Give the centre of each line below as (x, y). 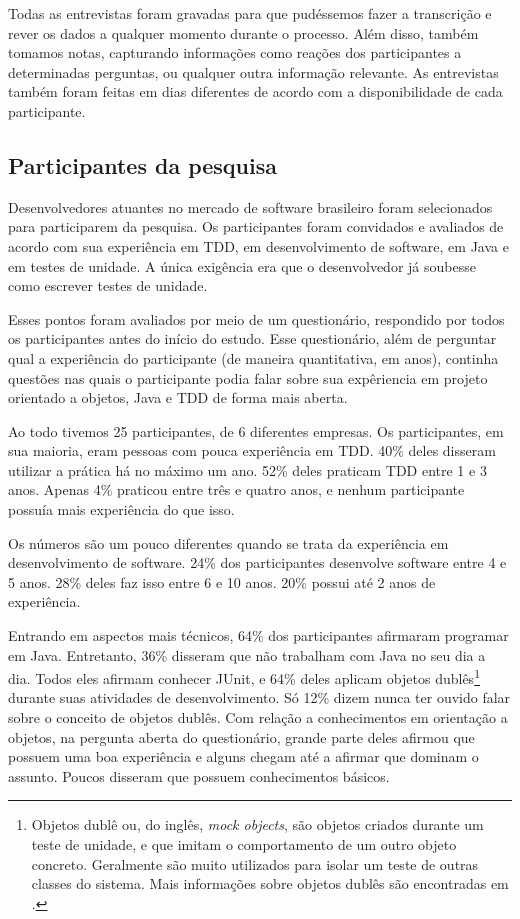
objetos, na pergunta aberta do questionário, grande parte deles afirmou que (241, 736)
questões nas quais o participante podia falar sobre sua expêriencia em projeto (248, 377)
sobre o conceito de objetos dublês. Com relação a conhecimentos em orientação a (258, 717)
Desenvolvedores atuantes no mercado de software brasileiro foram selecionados (250, 206)
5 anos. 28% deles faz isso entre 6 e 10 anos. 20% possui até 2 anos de (222, 581)
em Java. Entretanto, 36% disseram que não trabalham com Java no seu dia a (247, 654)
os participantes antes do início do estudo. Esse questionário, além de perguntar (252, 338)
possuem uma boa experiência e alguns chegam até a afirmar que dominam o (243, 756)
